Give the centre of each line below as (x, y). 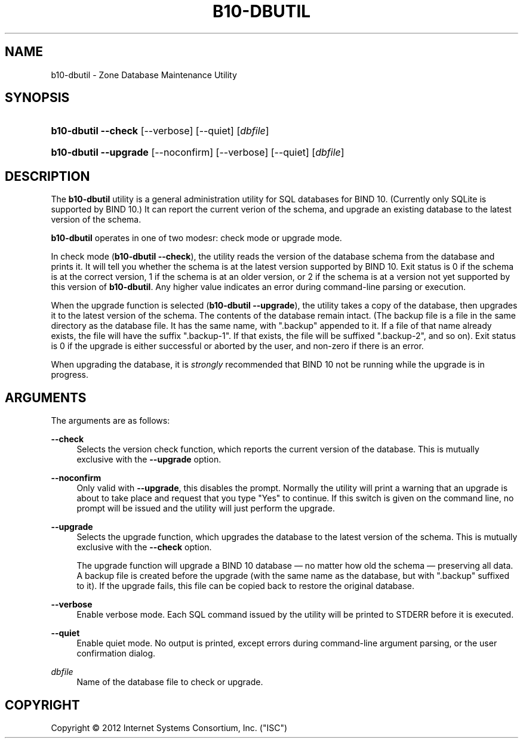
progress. (70, 375)
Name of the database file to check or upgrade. (170, 682)
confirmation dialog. (116, 653)
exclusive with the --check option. (144, 547)
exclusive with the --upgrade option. (149, 460)
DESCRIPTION (47, 176)
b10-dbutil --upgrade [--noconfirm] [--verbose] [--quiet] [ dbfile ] (198, 152)
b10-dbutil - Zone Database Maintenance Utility (144, 75)
